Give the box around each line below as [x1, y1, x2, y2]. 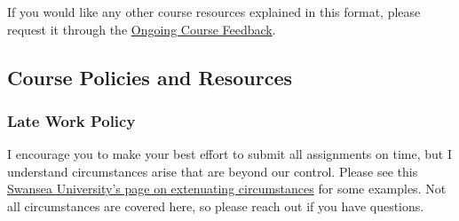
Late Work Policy [7, 109, 136, 131]
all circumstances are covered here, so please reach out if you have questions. [7, 196, 424, 215]
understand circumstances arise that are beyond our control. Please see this [7, 162, 418, 180]
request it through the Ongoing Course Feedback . [7, 20, 276, 38]
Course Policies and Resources [7, 63, 293, 91]
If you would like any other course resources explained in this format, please [7, 3, 421, 20]
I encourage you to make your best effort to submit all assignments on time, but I [7, 145, 452, 163]
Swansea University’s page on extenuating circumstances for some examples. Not [7, 179, 447, 198]
